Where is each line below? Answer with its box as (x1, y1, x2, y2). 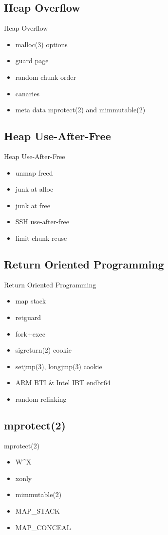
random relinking (15, 393, 67, 404)
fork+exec (15, 328, 45, 339)
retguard (15, 312, 41, 322)
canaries (15, 88, 39, 98)
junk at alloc (15, 184, 54, 194)
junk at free (15, 200, 51, 210)
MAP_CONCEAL (15, 522, 71, 532)
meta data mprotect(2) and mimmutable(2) (15, 105, 146, 115)
